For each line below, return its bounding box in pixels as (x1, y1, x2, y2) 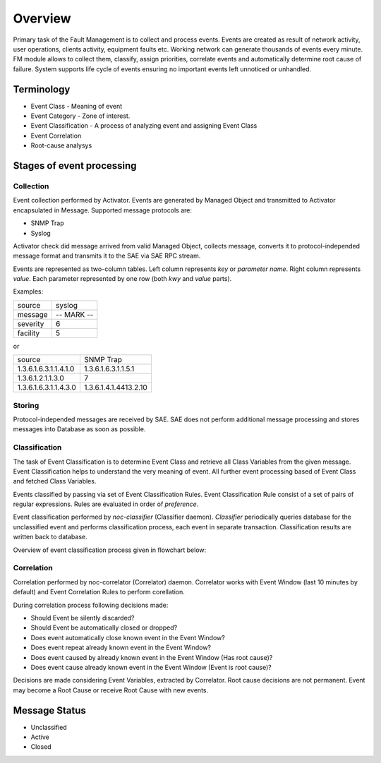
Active (30, 733, 49, 741)
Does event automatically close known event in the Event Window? (30, 633, 225, 642)
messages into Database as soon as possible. (13, 425, 146, 433)
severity (17, 318, 44, 328)
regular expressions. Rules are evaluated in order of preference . (13, 500, 199, 508)
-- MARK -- (55, 309, 94, 319)
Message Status (13, 704, 86, 716)
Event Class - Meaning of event (30, 102, 123, 110)
